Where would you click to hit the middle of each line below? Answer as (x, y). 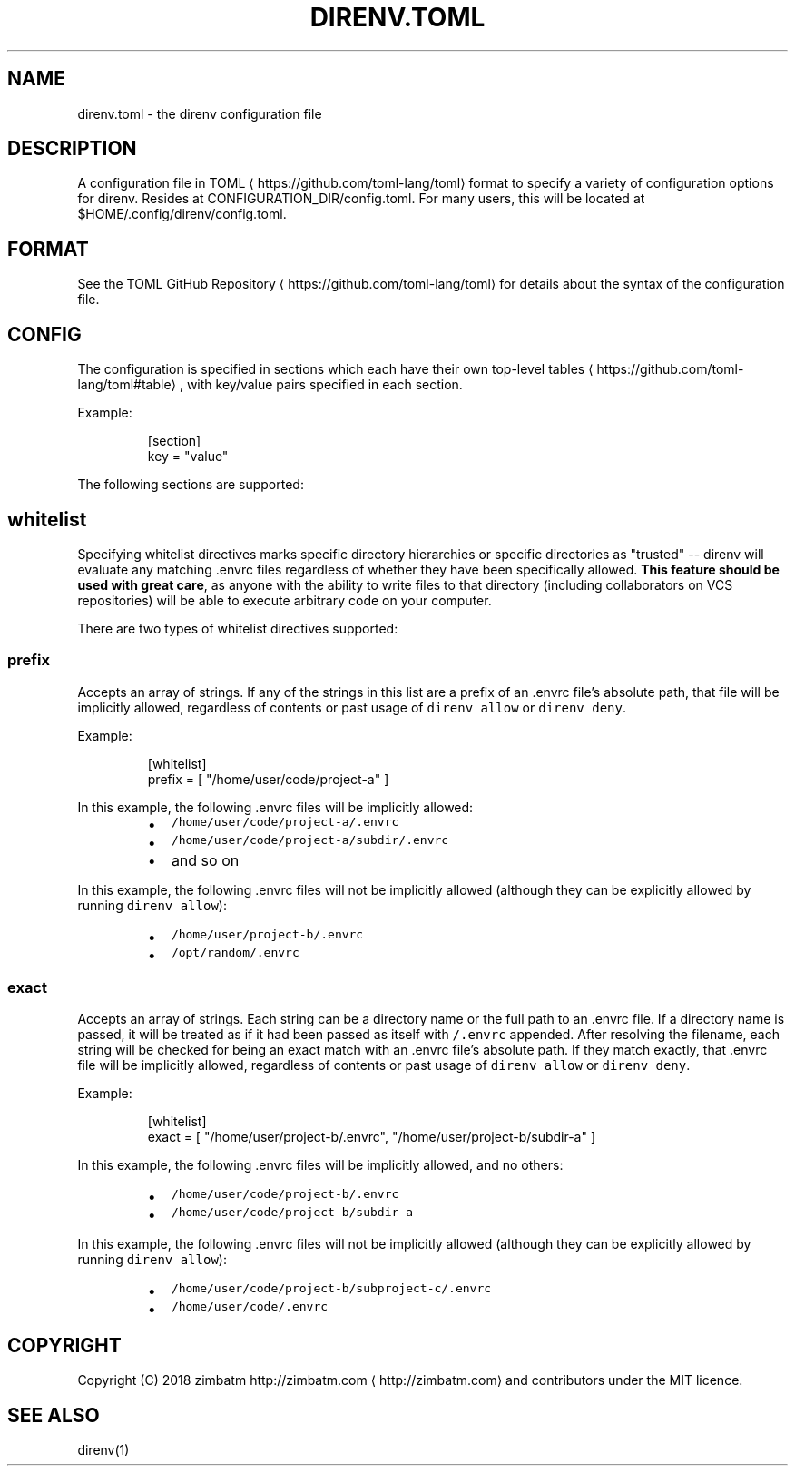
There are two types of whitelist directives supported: (238, 628)
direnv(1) (103, 1450)
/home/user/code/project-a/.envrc (285, 821)
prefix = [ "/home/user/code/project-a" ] (268, 779)
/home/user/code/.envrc (250, 1307)
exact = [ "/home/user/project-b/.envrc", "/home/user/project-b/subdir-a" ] (372, 1137)
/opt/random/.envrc (235, 952)
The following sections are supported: (191, 485)
